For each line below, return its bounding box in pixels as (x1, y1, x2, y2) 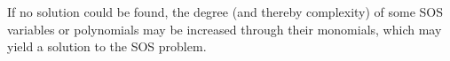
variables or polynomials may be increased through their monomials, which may (7, 19, 442, 38)
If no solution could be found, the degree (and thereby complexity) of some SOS (7, 3, 444, 20)
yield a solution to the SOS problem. (7, 37, 207, 56)
